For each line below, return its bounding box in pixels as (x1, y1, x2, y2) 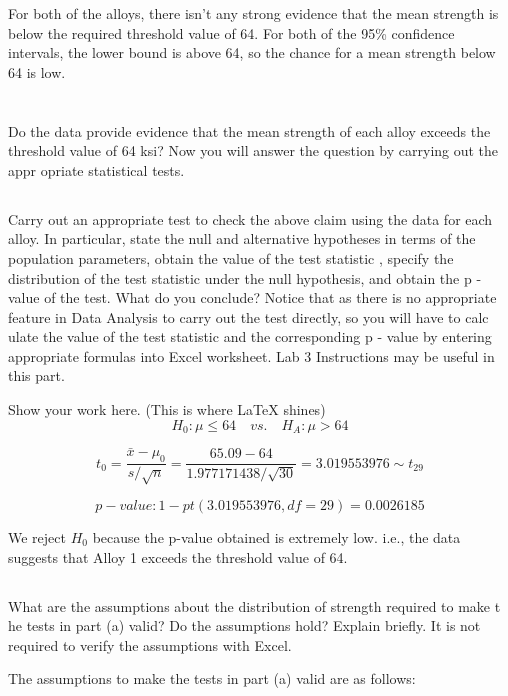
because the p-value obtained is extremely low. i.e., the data (92, 526, 461, 547)
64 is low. (8, 61, 66, 82)
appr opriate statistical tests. (8, 159, 185, 180)
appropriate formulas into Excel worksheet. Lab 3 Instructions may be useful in (8, 345, 495, 366)
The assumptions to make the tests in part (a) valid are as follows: (8, 668, 416, 689)
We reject (8, 526, 66, 547)
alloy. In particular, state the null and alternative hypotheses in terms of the (8, 228, 476, 249)
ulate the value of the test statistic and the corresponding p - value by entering (8, 326, 492, 347)
